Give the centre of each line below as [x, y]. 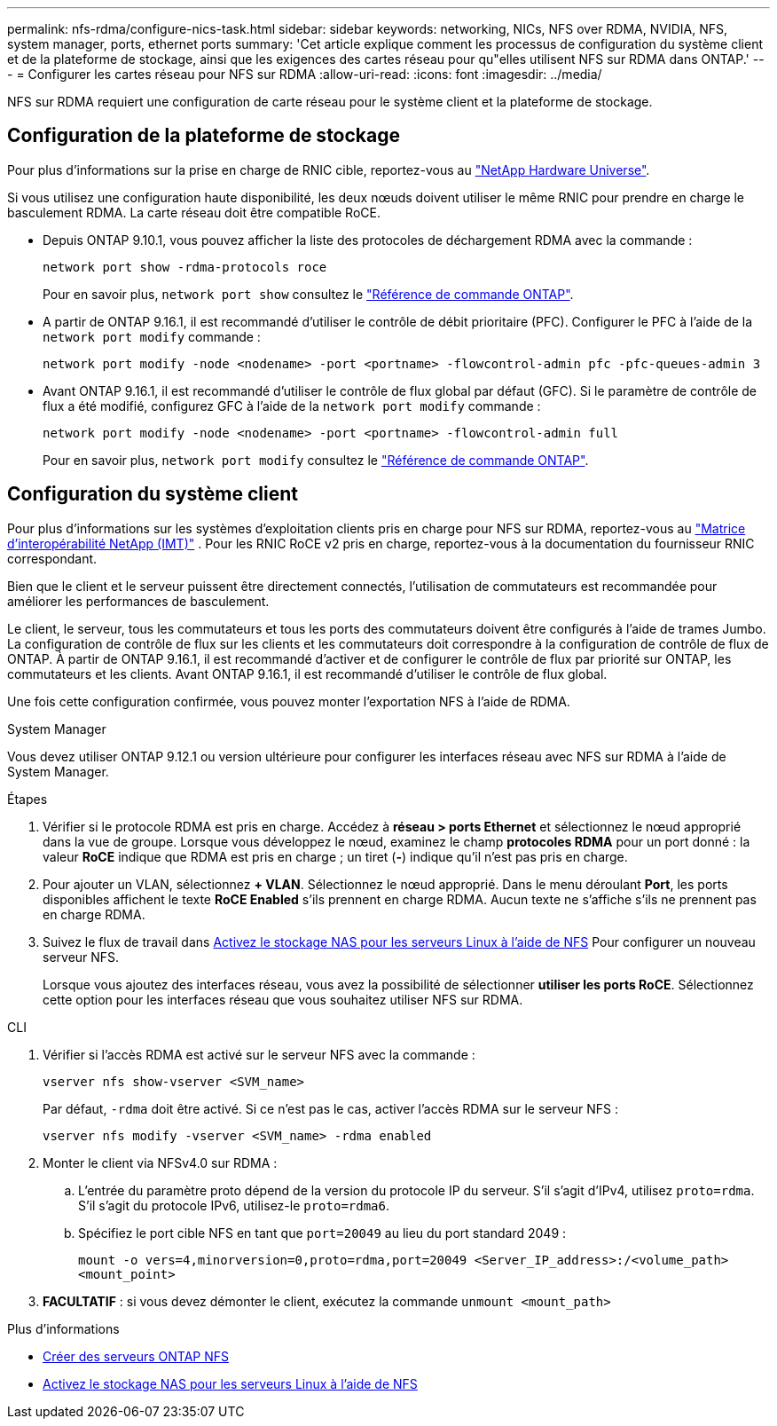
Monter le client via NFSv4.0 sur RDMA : [160, 1162]
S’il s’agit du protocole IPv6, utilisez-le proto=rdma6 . [234, 1205]
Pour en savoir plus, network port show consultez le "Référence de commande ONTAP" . [308, 294]
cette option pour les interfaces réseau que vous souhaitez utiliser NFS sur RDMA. [283, 999]
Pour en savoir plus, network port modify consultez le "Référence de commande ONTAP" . [316, 460]
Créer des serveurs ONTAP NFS [136, 1356]
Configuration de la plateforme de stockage [204, 136]
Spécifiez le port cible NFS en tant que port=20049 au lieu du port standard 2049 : [322, 1233]
